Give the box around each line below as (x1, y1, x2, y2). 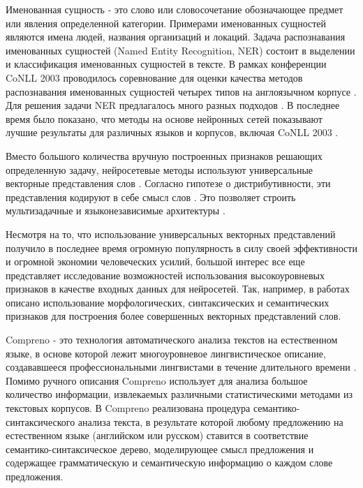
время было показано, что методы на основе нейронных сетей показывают (6, 111, 323, 126)
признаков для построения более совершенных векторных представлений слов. (6, 309, 341, 323)
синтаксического (6, 414, 75, 429)
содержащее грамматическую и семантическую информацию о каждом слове (6, 455, 333, 470)
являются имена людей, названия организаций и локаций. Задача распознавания (6, 29, 346, 44)
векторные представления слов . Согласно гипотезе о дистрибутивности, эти (6, 176, 331, 191)
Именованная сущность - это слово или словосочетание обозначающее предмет (6, 2, 343, 16)
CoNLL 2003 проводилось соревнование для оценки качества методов (6, 70, 303, 84)
